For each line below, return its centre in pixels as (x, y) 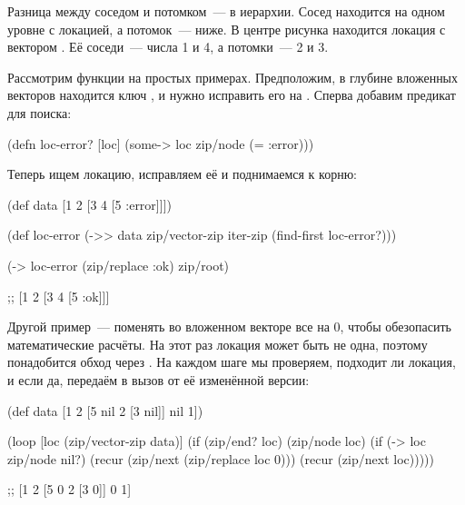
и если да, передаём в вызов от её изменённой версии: (158, 379)
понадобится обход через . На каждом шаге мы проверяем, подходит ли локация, (232, 362)
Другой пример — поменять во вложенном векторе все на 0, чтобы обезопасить (229, 327)
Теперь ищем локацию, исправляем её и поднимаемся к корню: (182, 174)
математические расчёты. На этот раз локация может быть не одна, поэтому (218, 344)
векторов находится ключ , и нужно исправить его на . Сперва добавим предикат (232, 95)
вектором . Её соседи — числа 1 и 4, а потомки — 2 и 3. (168, 47)
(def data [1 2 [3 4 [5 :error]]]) (89, 204)
